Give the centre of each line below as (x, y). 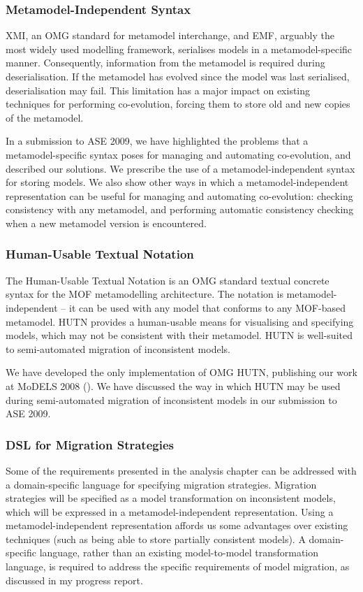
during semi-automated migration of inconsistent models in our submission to (171, 399)
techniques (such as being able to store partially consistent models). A (156, 539)
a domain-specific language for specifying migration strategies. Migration (161, 484)
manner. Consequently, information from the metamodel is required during (165, 63)
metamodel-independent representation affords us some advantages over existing (177, 525)
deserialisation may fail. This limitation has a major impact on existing (158, 90)
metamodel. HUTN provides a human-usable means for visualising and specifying (180, 321)
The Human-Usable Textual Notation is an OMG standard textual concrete (168, 280)
